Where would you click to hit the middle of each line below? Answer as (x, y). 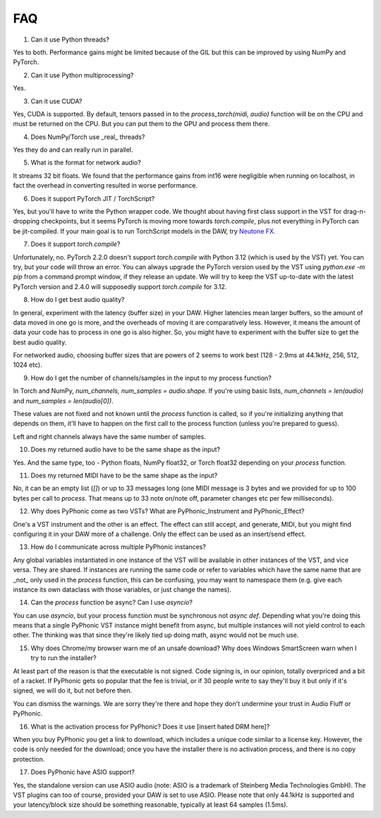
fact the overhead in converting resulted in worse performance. (105, 185)
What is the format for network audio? (86, 163)
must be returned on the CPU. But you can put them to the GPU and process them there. (141, 124)
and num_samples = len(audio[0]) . (63, 401)
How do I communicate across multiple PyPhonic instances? (118, 547)
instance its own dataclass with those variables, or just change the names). (122, 590)
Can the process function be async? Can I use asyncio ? (112, 602)
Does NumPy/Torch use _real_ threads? (88, 137)
